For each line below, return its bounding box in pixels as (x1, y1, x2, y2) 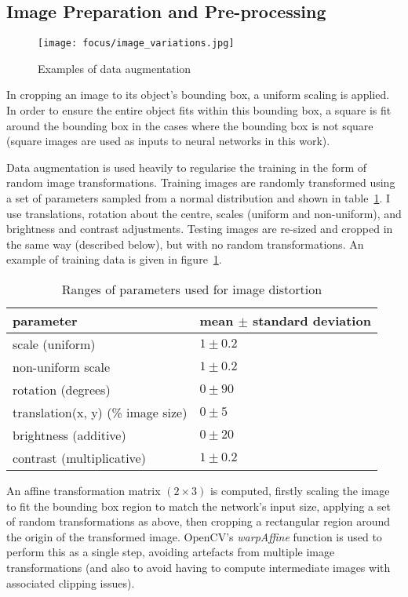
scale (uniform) (13, 334, 96, 353)
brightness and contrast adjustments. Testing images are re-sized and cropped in (6, 220, 393, 237)
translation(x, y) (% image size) (13, 402, 188, 421)
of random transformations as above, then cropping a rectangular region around (6, 513, 391, 530)
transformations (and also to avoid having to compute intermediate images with (6, 559, 391, 575)
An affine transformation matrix (6, 482, 161, 498)
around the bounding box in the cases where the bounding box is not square (6, 117, 373, 133)
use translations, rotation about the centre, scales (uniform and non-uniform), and (6, 205, 402, 221)
